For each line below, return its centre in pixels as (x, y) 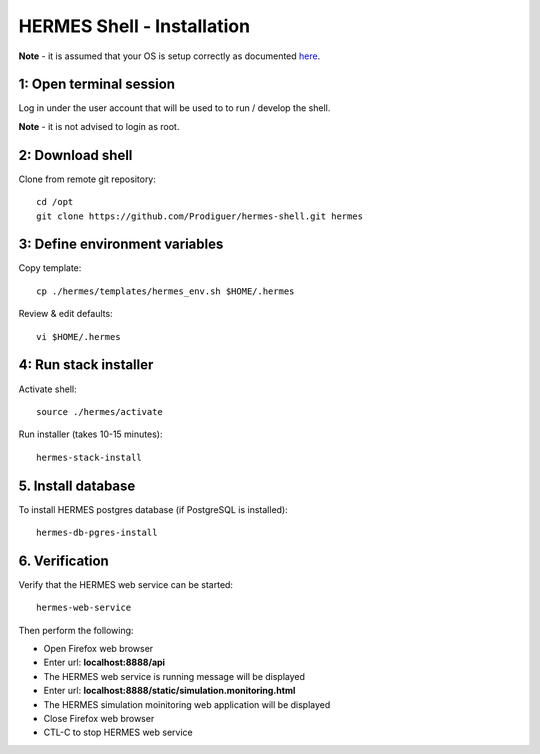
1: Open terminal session (96, 84)
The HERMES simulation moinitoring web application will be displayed (187, 704)
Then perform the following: (76, 630)
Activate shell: (47, 389)
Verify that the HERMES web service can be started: (126, 584)
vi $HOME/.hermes (78, 336)
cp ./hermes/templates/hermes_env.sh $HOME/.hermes (165, 291)
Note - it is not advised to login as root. (99, 126)
